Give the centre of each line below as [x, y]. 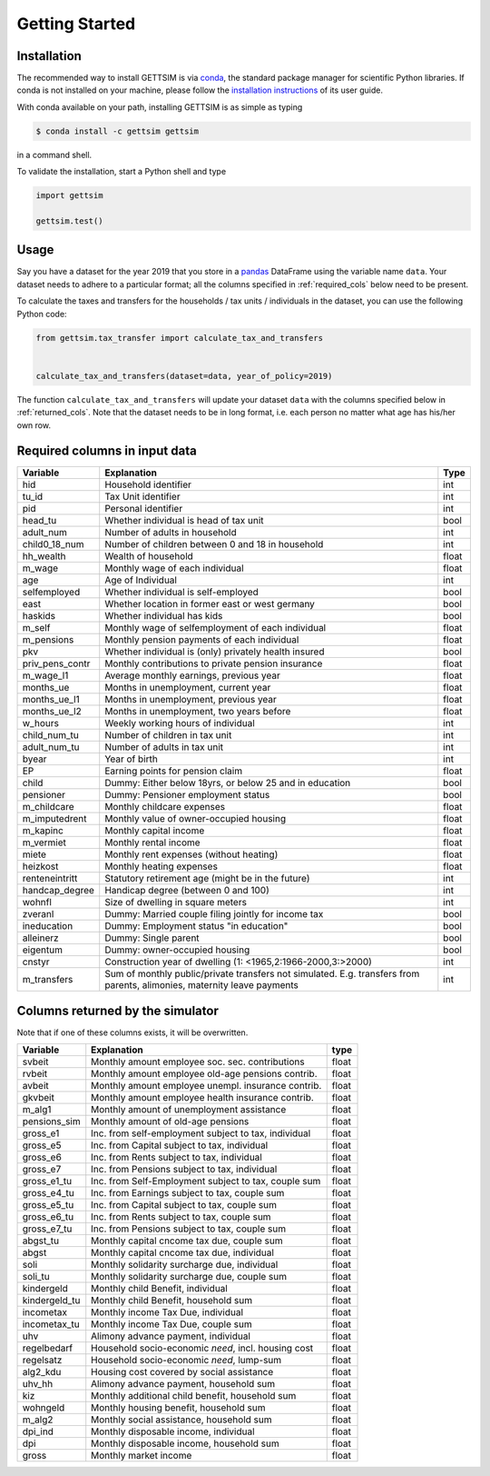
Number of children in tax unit [168, 735]
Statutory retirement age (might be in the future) [207, 879]
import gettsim [69, 196]
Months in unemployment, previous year [191, 700]
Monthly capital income [155, 831]
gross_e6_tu [48, 1217]
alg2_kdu [42, 1372]
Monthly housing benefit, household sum [178, 1408]
